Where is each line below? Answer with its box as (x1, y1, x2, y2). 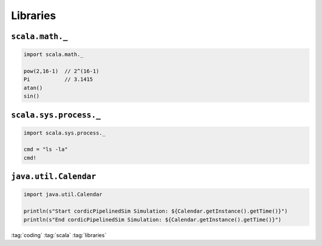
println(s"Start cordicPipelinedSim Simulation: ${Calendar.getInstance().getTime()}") (23, 208, 288, 214)
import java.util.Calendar (23, 191, 103, 198)
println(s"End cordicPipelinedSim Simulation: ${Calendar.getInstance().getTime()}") (23, 216, 281, 223)
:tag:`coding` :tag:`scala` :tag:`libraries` (11, 231, 107, 238)
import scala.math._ (23, 51, 83, 58)
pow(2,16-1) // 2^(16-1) (23, 67, 100, 74)
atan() (23, 84, 43, 91)
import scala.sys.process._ (23, 129, 106, 136)
